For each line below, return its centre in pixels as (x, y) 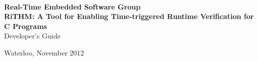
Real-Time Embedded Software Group (72, 6)
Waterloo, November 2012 (44, 52)
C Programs (25, 26)
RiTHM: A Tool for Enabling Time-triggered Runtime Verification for (129, 16)
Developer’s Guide (32, 36)
